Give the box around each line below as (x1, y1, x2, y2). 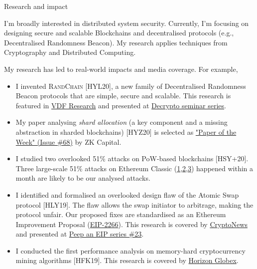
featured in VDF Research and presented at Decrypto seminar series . (15, 100, 226, 110)
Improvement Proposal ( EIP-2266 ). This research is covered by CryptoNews (15, 219, 248, 229)
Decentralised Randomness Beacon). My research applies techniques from (4, 37, 228, 47)
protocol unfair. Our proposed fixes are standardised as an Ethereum (15, 209, 226, 220)
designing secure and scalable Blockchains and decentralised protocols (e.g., (4, 27, 234, 38)
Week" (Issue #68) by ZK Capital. (15, 136, 122, 147)
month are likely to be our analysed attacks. (15, 173, 150, 183)
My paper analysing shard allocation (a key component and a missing (15, 117, 228, 127)
